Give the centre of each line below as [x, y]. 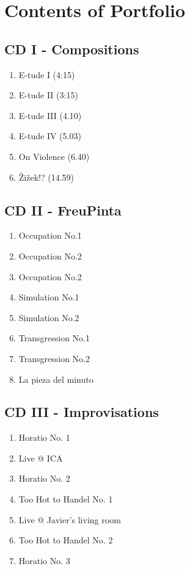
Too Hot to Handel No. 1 [66, 499]
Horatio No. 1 [44, 437]
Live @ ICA [41, 458]
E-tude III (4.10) [50, 115]
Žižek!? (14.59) [46, 177]
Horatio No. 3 [44, 560]
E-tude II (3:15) [48, 95]
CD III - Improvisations [82, 412]
